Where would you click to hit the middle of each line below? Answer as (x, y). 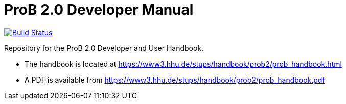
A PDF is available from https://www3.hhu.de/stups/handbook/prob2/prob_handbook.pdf (175, 80)
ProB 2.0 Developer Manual (99, 10)
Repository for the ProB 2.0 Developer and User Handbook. (104, 48)
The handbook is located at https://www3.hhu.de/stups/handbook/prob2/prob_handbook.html (183, 64)
